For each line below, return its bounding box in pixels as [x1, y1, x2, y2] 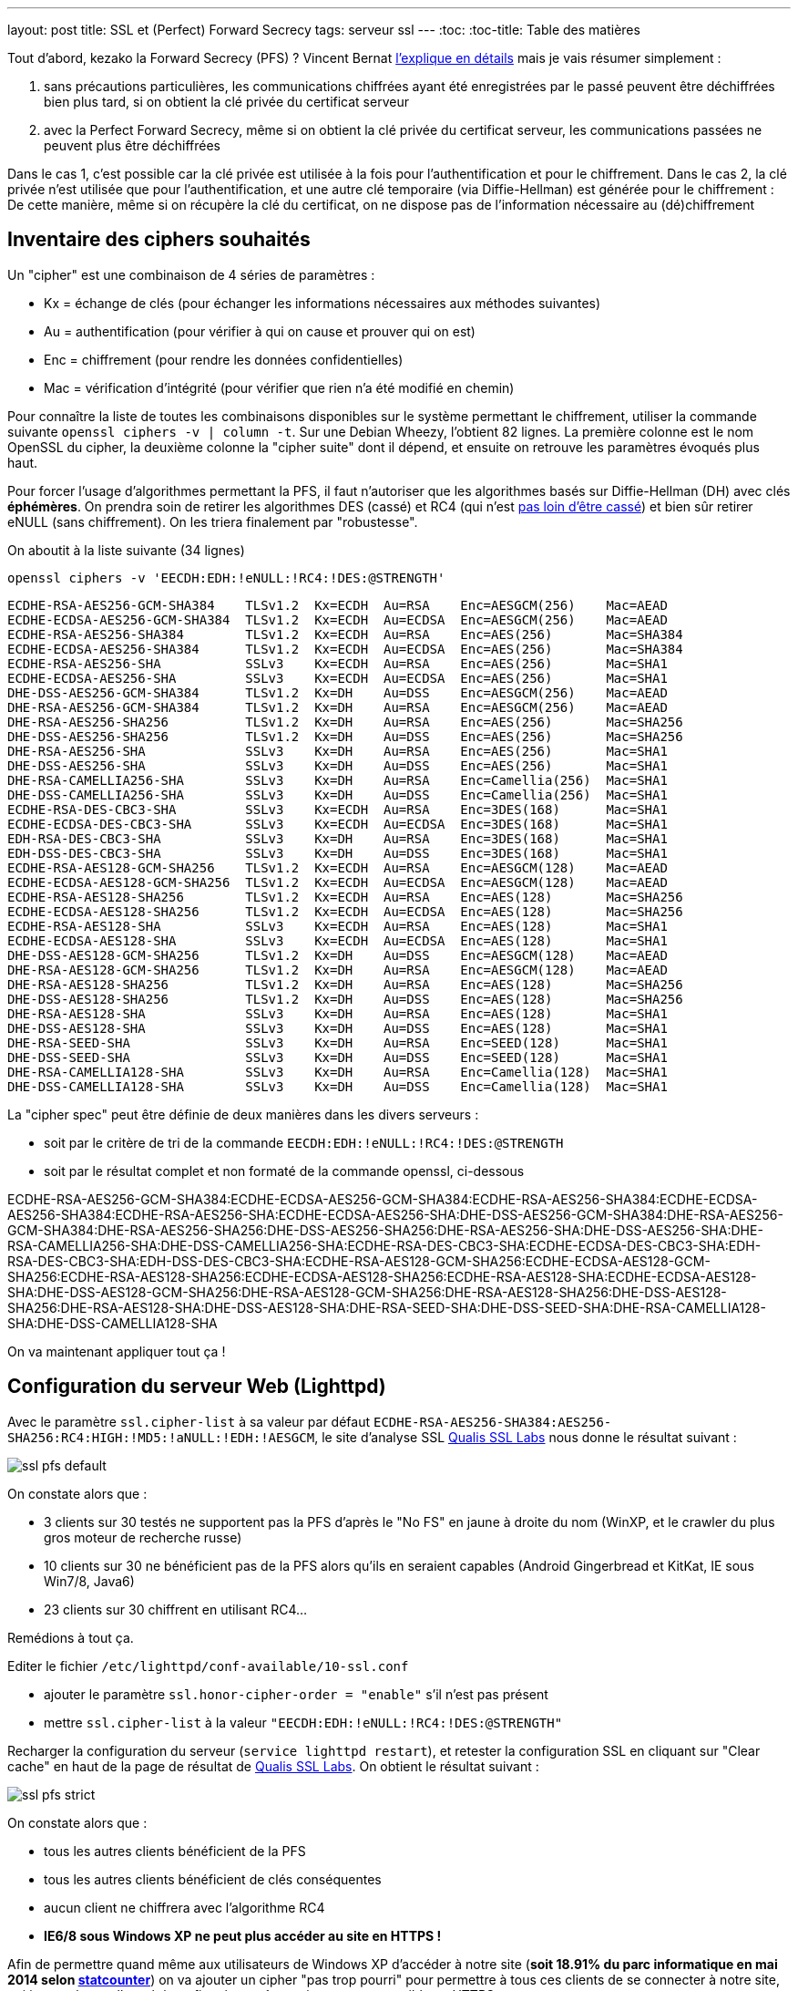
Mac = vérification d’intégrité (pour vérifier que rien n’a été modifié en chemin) [44, 379, 515, 396]
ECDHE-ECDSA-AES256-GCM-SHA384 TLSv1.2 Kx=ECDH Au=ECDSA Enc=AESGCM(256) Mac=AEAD [7, 612, 668, 627]
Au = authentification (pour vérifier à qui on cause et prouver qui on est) [44, 323, 476, 339]
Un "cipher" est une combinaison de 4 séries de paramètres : [7, 266, 375, 283]
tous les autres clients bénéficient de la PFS [44, 1842, 306, 1859]
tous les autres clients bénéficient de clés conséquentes [44, 1871, 382, 1887]
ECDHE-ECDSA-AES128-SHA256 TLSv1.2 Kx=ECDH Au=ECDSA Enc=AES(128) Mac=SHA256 [7, 903, 683, 919]
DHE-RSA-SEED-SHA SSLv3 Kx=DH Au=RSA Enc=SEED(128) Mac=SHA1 [7, 1035, 668, 1050]
